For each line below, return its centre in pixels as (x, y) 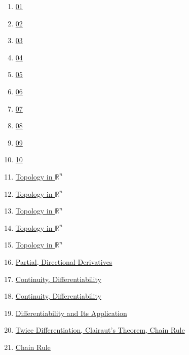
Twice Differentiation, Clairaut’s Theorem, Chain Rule (100, 330)
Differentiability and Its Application (71, 313)
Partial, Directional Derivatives (64, 261)
